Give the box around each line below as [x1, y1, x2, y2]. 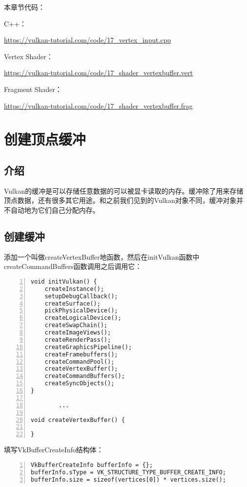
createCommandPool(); [44, 358, 114, 365]
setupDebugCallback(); [44, 292, 118, 300]
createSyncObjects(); [44, 380, 114, 387]
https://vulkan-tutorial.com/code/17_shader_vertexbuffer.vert [4, 67, 193, 78]
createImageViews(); [44, 329, 111, 336]
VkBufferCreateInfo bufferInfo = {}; [31, 461, 153, 468]
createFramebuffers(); [44, 351, 118, 358]
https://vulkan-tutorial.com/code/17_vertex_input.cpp [4, 35, 171, 45]
